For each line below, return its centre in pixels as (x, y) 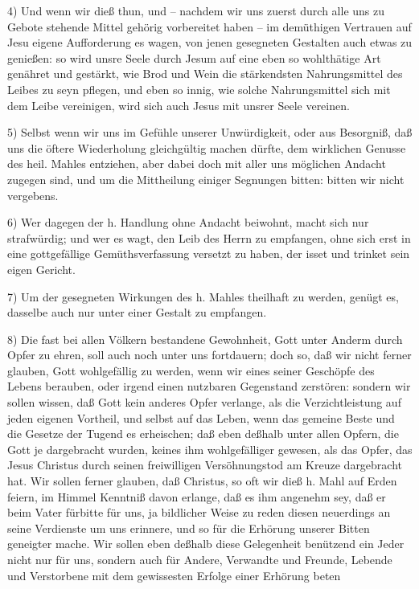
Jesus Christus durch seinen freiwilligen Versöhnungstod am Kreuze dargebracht (205, 465)
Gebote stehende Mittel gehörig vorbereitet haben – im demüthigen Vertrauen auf (209, 26)
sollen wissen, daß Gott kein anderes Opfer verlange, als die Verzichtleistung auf (204, 402)
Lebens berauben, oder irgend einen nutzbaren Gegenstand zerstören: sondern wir (209, 386)
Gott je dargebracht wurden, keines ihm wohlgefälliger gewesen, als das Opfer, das (210, 449)
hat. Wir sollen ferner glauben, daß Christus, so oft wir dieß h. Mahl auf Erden (202, 481)
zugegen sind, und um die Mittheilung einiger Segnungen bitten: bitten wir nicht (206, 179)
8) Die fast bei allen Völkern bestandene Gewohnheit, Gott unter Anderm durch (205, 339)
